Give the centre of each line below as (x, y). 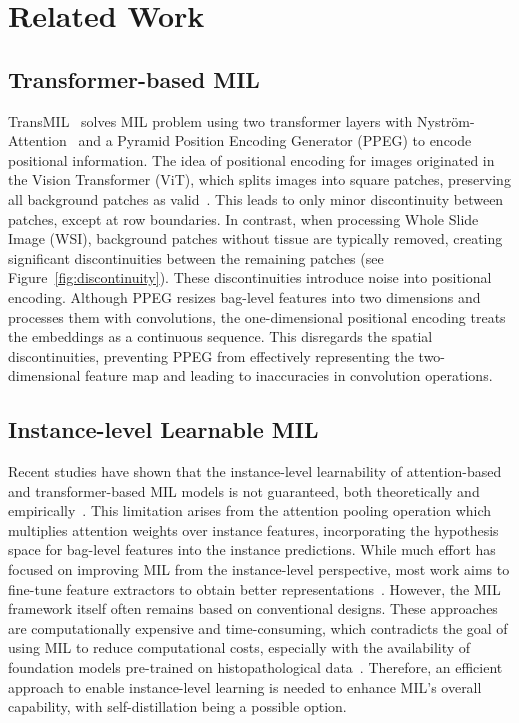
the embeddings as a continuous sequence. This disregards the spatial (220, 336)
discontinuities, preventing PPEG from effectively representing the (211, 355)
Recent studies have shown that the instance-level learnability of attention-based (255, 471)
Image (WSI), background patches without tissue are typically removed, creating (255, 238)
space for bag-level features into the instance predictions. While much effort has (252, 549)
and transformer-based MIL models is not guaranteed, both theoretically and (244, 490)
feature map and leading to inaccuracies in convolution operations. (289, 375)
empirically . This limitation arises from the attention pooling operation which (250, 510)
